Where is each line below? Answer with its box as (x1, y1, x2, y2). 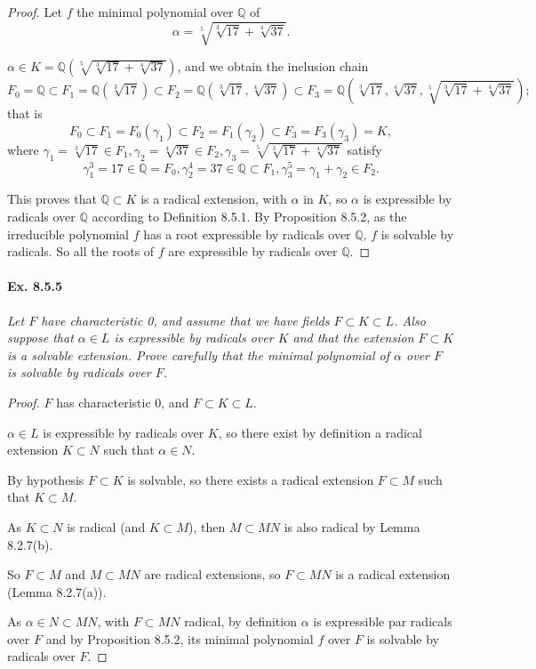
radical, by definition (184, 612, 297, 631)
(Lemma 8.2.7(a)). (7, 582, 107, 600)
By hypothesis (7, 470, 84, 488)
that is (7, 104, 43, 123)
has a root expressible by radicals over (143, 224, 351, 243)
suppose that (7, 328, 74, 347)
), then (188, 517, 226, 536)
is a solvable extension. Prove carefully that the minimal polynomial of (7, 345, 390, 364)
